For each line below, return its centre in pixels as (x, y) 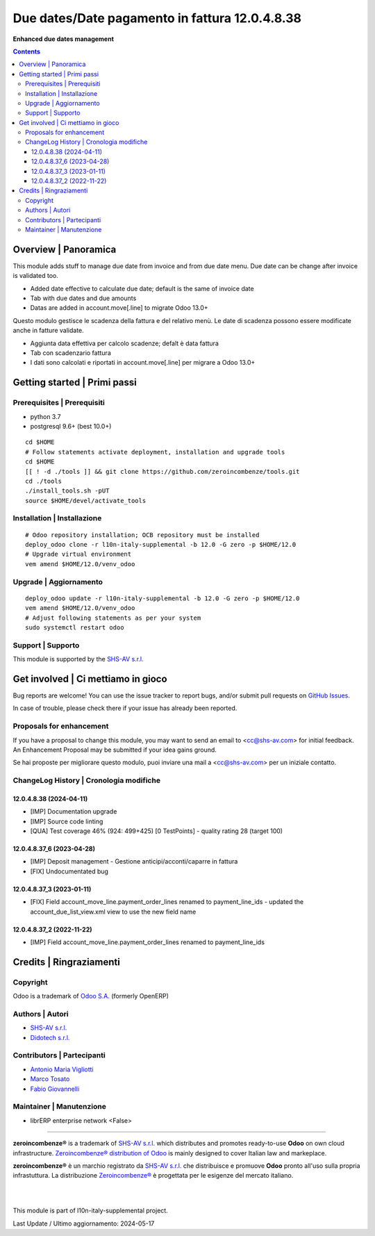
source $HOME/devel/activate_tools (86, 501)
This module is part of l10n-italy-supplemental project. (90, 1211)
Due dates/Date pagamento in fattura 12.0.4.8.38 (157, 18)
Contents (27, 51)
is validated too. (35, 276)
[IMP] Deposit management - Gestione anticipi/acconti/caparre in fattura (134, 862)
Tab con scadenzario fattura (70, 353)
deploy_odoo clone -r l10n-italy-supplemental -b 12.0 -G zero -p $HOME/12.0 (161, 545)
